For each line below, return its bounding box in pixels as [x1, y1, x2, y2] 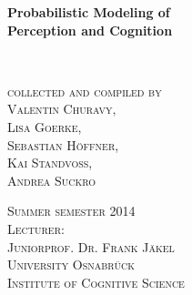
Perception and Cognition [7, 20, 173, 39]
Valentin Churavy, [7, 99, 116, 118]
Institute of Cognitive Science [7, 272, 185, 291]
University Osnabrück [7, 255, 135, 274]
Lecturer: [7, 219, 65, 238]
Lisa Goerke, [7, 117, 82, 136]
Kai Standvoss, [7, 153, 93, 172]
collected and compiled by [7, 81, 162, 100]
